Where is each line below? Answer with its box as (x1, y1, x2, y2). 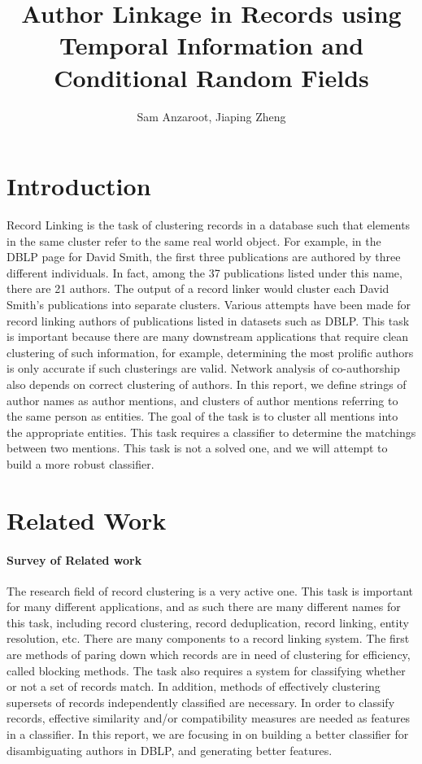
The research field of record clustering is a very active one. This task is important (7, 582, 414, 599)
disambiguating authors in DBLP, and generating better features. (7, 741, 333, 758)
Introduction (7, 169, 151, 203)
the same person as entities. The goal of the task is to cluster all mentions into (7, 408, 398, 425)
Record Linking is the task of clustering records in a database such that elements (7, 216, 411, 234)
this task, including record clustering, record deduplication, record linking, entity (7, 613, 409, 631)
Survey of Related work (7, 551, 142, 568)
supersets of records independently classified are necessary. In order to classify (7, 693, 395, 710)
